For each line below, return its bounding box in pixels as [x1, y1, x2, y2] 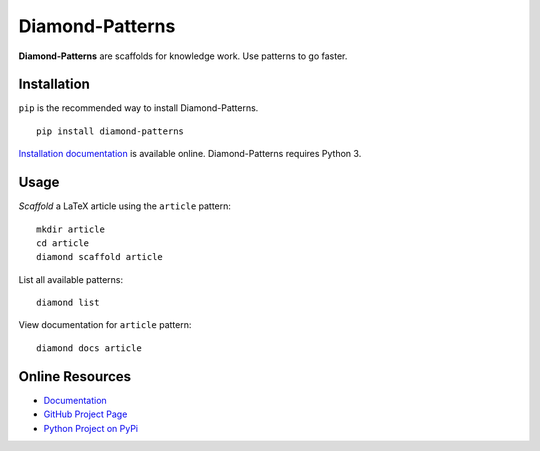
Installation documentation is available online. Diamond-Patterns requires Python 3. [18, 148, 362, 160]
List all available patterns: [18, 273, 124, 285]
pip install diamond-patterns [36, 125, 185, 137]
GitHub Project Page [43, 408, 128, 420]
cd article [36, 237, 90, 249]
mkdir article [36, 223, 105, 235]
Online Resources [18, 368, 132, 385]
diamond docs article [36, 342, 142, 354]
